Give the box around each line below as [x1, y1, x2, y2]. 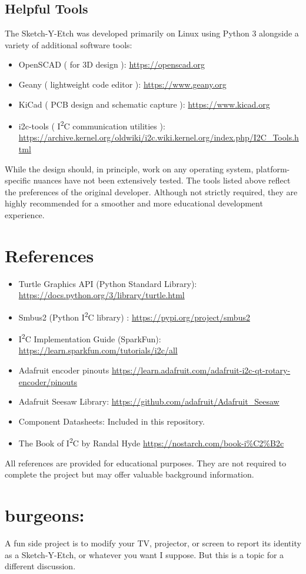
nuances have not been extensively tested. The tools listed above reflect [33, 174, 291, 186]
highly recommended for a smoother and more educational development [5, 197, 263, 209]
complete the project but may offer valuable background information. [5, 468, 254, 480]
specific [5, 174, 31, 186]
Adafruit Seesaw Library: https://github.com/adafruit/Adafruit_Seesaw [18, 395, 280, 408]
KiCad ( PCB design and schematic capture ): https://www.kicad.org [18, 98, 270, 110]
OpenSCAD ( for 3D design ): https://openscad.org [18, 58, 205, 71]
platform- [256, 162, 290, 175]
